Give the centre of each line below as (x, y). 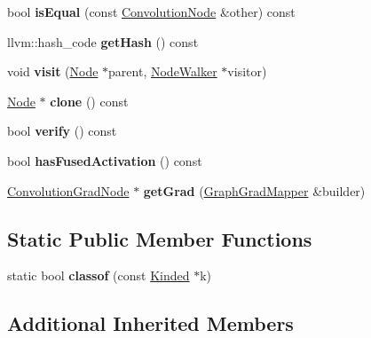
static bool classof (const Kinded (99, 275)
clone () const (89, 101)
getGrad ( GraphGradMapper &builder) (254, 190)
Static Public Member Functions (160, 238)
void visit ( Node (53, 71)
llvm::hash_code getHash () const (103, 41)
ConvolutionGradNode (68, 190)
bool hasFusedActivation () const (105, 160)
